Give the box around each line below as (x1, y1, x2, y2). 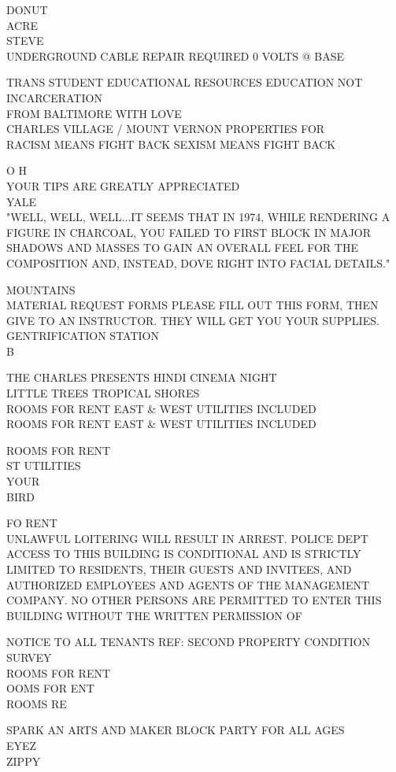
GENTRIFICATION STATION (6, 327, 159, 344)
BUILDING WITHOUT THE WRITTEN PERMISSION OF (6, 607, 302, 623)
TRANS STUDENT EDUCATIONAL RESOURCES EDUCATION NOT (6, 74, 363, 90)
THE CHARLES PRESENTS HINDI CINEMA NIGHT (6, 369, 277, 386)
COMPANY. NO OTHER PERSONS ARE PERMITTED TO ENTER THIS (6, 592, 382, 608)
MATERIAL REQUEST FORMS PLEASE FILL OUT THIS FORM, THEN (6, 297, 379, 313)
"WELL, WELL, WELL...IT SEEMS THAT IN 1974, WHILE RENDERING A (6, 209, 390, 225)
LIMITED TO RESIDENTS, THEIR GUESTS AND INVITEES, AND (6, 561, 352, 577)
